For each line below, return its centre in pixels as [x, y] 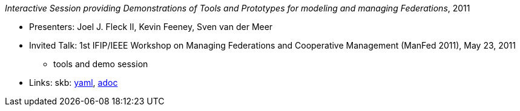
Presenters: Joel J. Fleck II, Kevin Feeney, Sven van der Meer [151, 27]
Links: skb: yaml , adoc [74, 82]
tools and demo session [101, 64]
